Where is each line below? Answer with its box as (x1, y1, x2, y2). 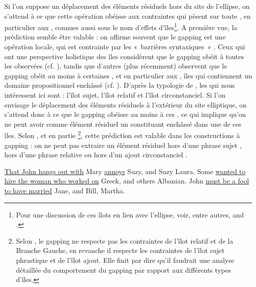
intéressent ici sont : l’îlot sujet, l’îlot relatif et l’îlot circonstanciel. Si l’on (4, 90, 226, 100)
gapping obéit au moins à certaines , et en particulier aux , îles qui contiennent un (4, 70, 252, 80)
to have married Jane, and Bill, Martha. (4, 185, 125, 195)
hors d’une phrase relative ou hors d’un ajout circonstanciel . (4, 149, 188, 160)
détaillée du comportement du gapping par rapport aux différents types (16, 264, 231, 275)
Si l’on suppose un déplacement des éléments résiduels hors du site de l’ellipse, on (4, 1, 250, 11)
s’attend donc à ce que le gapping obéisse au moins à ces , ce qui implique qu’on (4, 109, 246, 119)
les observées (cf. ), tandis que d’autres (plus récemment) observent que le (4, 61, 227, 71)
